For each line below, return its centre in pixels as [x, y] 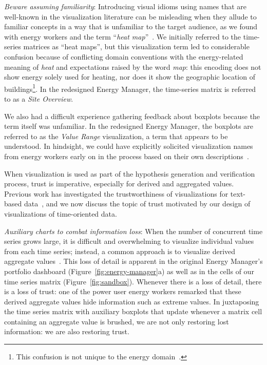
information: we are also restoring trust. [67, 331]
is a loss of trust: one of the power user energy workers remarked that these [123, 291]
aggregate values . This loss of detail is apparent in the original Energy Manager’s [133, 261]
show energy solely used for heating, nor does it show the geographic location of [130, 77]
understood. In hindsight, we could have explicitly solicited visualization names [129, 146]
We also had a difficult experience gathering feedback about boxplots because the [132, 116]
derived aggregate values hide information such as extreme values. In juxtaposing [132, 301]
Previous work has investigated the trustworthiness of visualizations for [116, 193]
